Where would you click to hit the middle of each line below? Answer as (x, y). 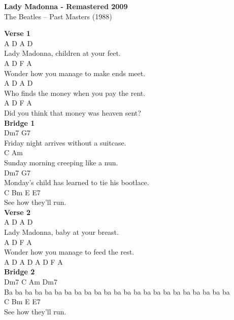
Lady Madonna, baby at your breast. (61, 232)
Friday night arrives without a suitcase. (65, 142)
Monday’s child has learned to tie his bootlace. (77, 182)
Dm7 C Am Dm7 (31, 282)
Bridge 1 (20, 122)
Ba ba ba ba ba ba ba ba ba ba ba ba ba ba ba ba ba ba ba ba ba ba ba (117, 291)
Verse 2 (17, 212)
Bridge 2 (20, 272)
